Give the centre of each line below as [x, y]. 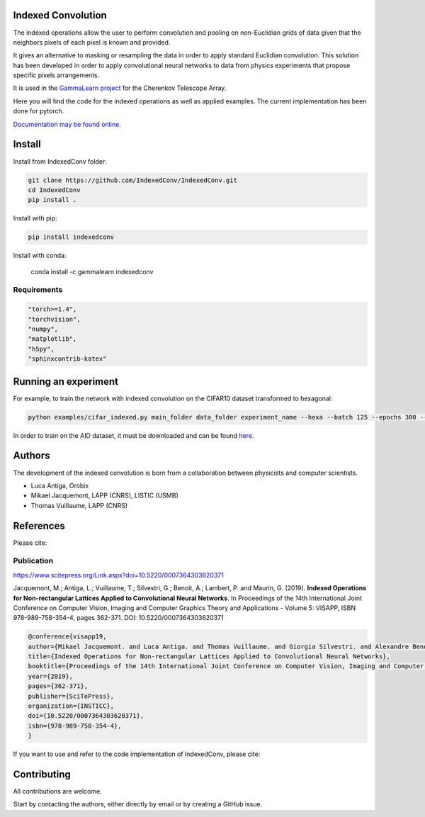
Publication [33, 561]
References [39, 525]
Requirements [38, 290]
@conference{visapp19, [67, 637]
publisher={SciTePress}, [71, 696]
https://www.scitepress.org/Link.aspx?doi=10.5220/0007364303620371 [119, 575]
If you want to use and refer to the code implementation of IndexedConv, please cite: [137, 754]
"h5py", [41, 349]
